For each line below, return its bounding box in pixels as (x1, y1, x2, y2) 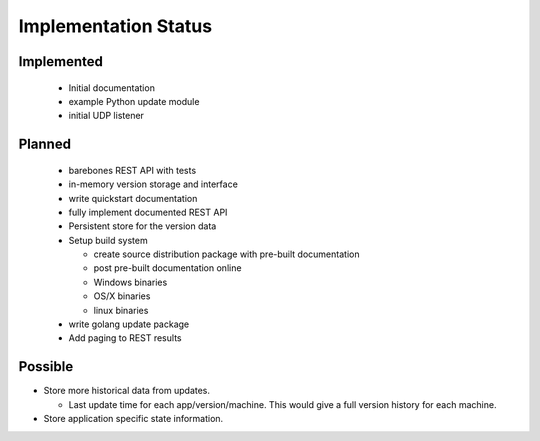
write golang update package (68, 318, 190, 330)
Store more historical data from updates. (43, 385, 210, 397)
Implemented (18, 53, 104, 70)
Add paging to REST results (68, 332, 182, 344)
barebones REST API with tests (68, 164, 197, 176)
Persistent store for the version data (68, 220, 217, 232)
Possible (18, 358, 74, 375)
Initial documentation (68, 81, 155, 94)
